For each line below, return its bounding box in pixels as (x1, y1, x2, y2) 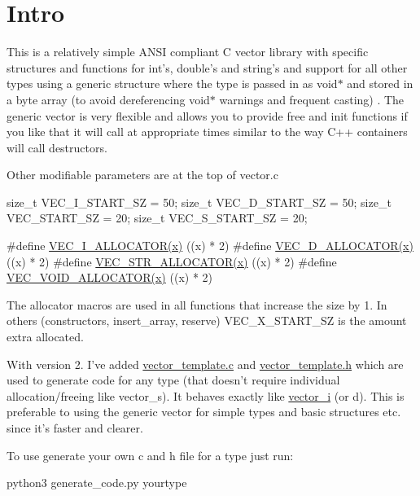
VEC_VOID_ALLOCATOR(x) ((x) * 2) (7, 269, 212, 286)
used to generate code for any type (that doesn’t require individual (7, 371, 340, 388)
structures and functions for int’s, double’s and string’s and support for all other (7, 59, 408, 76)
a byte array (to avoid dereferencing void (7, 90, 210, 108)
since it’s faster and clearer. (7, 419, 143, 436)
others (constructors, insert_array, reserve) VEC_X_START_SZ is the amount (7, 312, 407, 329)
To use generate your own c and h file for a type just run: (7, 446, 294, 463)
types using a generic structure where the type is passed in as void (7, 75, 338, 92)
